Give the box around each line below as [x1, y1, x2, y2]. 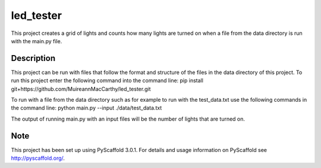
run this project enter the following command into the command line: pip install [11, 77, 203, 84]
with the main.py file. [11, 37, 62, 44]
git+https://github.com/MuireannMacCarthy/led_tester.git [11, 85, 151, 92]
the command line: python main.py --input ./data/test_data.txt [11, 104, 162, 112]
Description [11, 53, 56, 63]
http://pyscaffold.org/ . [11, 154, 65, 162]
